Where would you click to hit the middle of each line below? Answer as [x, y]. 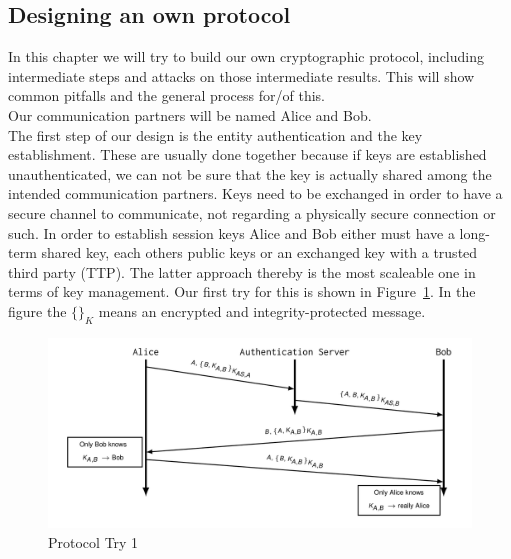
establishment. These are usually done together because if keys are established [247, 154]
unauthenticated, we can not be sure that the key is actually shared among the [250, 173]
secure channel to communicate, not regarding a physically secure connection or [252, 212]
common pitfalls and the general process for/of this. [166, 95]
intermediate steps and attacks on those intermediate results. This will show [241, 75]
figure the [37, 310]
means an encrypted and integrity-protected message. [262, 310]
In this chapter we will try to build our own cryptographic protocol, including [246, 56]
